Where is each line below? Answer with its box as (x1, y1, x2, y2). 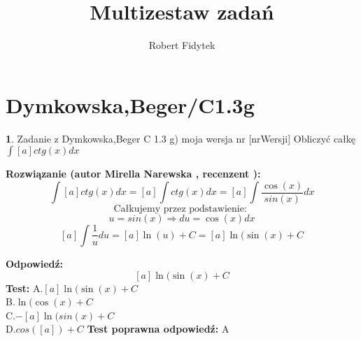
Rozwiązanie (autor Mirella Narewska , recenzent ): (6, 166, 261, 181)
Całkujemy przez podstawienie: (113, 203, 247, 214)
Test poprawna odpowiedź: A (87, 321, 229, 336)
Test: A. (6, 280, 43, 295)
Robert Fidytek (148, 38, 215, 52)
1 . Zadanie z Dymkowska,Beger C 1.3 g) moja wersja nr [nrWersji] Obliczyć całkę (6, 131, 356, 145)
